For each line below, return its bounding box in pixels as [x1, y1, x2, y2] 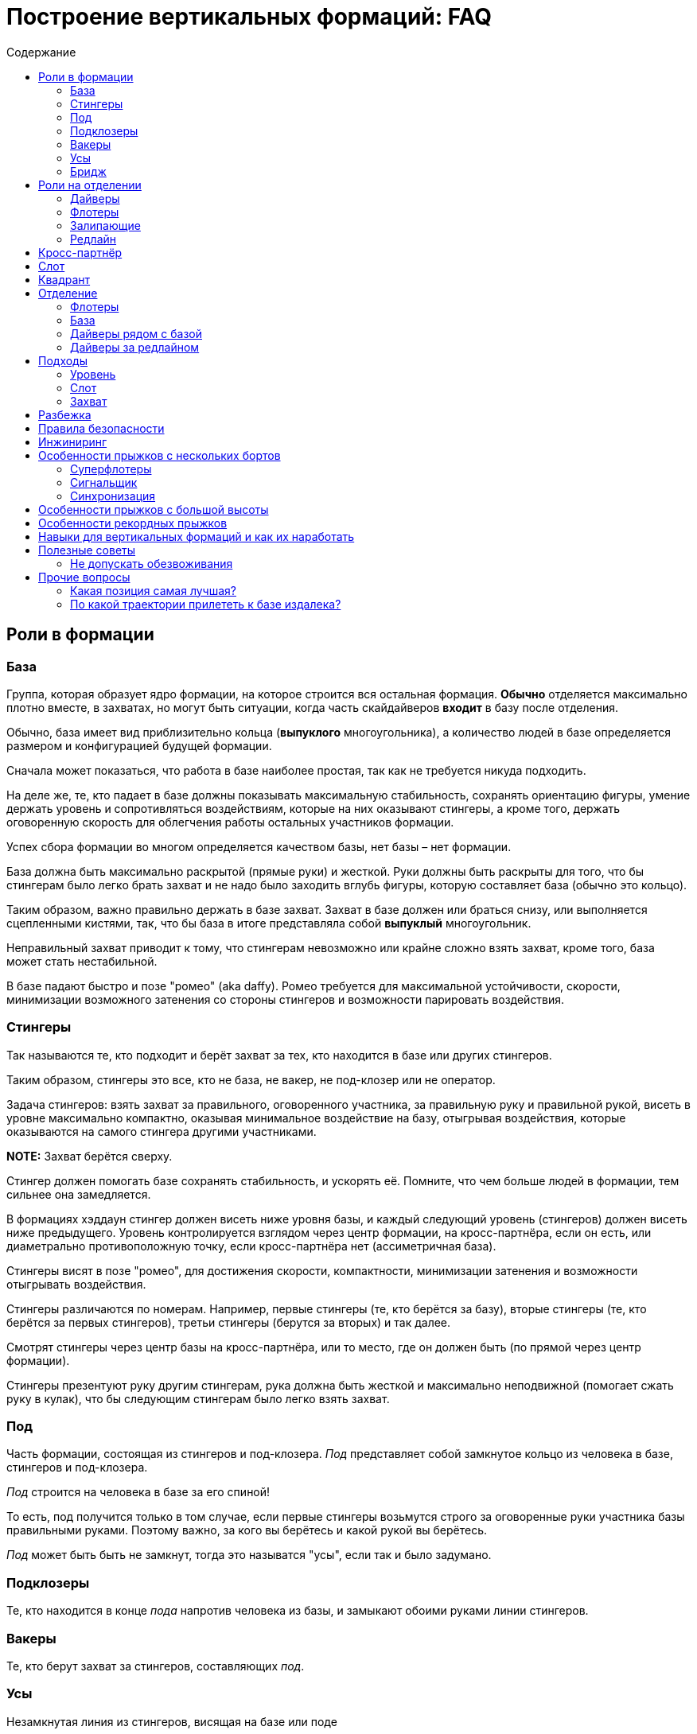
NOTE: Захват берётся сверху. [6, 1149, 173, 1163]
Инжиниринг [38, 434, 107, 449]
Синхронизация [70, 488, 156, 503]
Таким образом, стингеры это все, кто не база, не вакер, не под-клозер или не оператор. [6, 1072, 496, 1087]
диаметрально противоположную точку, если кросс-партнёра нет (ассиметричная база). [6, 1238, 496, 1253]
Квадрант [38, 272, 91, 286]
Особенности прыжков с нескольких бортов [38, 448, 281, 462]
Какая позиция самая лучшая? [70, 583, 236, 597]
